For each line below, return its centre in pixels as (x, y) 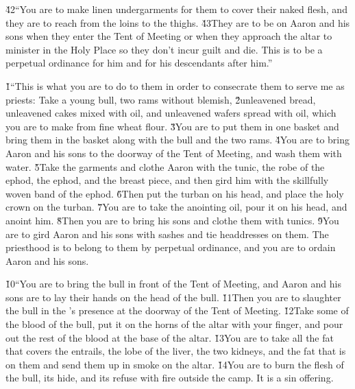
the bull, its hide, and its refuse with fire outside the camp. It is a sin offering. (170, 378)
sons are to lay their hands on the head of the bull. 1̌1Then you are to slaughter (173, 297)
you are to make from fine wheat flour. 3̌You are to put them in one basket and (172, 126)
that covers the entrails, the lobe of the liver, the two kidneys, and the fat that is (176, 351)
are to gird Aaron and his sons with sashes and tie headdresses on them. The (167, 234)
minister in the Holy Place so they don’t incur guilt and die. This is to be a (164, 49)
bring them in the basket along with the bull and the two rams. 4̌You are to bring (177, 140)
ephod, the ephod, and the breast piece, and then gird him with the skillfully (167, 180)
